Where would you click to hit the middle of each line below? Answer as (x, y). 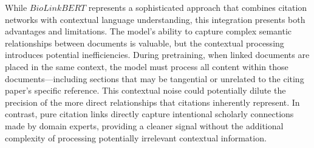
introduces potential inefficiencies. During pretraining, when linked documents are (157, 55)
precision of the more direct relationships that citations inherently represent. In (152, 102)
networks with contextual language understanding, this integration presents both (155, 19)
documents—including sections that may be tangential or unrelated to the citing (155, 78)
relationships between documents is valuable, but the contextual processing (145, 43)
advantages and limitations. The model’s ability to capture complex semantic (148, 31)
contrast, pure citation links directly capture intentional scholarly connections (149, 114)
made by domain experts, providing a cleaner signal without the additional (144, 125)
